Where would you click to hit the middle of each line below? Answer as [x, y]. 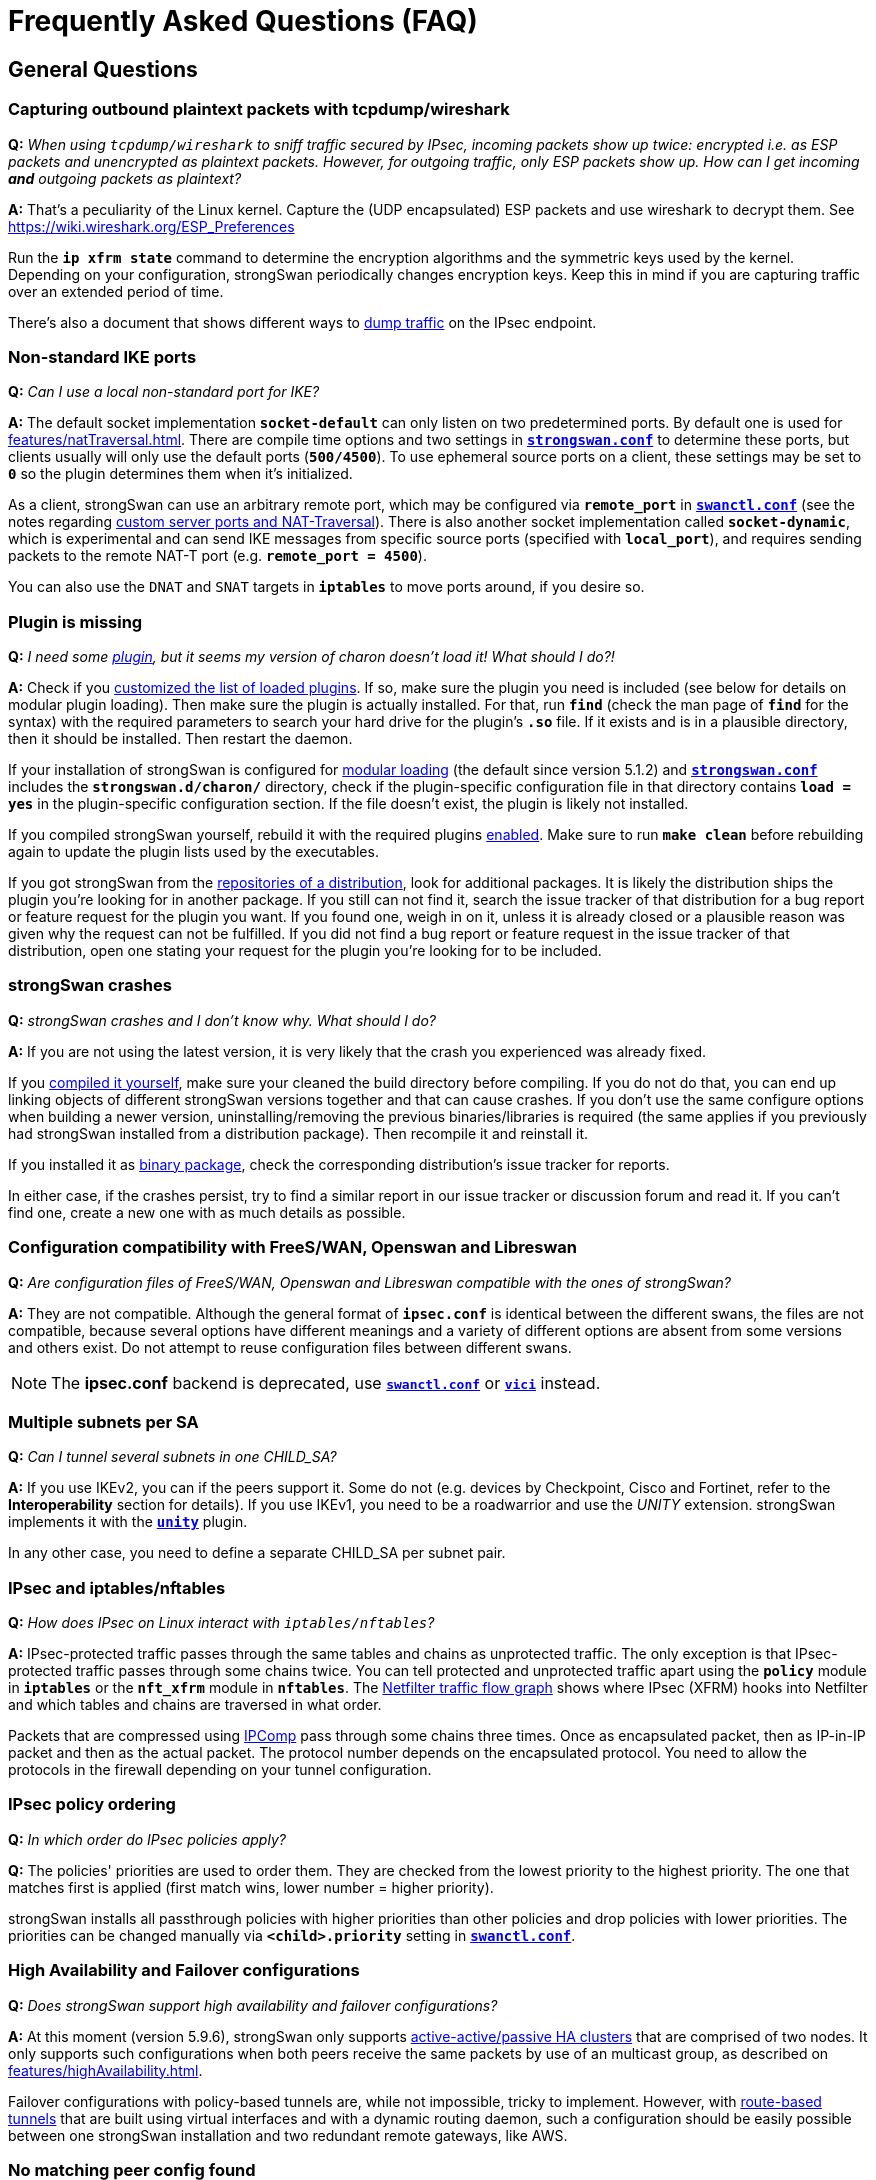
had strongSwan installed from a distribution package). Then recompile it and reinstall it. [298, 1133]
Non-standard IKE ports [102, 356]
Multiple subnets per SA [103, 1421]
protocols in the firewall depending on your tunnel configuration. [220, 1770]
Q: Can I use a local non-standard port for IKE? [164, 392]
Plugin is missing [75, 621]
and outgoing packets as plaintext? [125, 178]
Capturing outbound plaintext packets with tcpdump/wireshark [259, 109]
